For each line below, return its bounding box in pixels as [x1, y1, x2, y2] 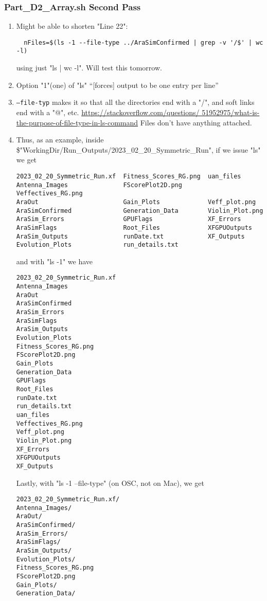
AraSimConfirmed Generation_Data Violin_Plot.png [16, 207, 263, 214]
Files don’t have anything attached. [140, 117, 252, 128]
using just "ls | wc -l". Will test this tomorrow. [16, 62, 162, 73]
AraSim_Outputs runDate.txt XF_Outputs [16, 232, 245, 240]
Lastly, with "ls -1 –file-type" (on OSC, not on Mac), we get [16, 477, 204, 488]
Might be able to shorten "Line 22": [16, 21, 128, 31]
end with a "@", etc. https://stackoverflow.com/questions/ [16, 106, 200, 117]
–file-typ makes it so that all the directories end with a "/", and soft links [16, 97, 255, 107]
